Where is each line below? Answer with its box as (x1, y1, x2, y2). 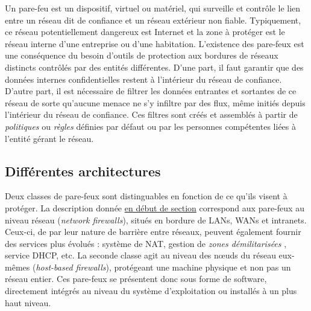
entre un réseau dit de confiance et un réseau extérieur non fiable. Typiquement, (5, 13, 301, 26)
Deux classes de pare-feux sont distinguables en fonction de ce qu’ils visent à (5, 190, 287, 202)
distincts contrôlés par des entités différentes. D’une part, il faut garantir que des (5, 60, 304, 73)
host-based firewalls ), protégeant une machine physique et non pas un (36, 260, 291, 273)
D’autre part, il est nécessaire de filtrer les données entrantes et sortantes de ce (5, 85, 297, 97)
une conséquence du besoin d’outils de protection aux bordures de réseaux (5, 49, 278, 62)
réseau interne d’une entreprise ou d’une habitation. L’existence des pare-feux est (5, 37, 304, 50)
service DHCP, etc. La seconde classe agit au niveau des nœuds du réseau (5, 249, 276, 261)
